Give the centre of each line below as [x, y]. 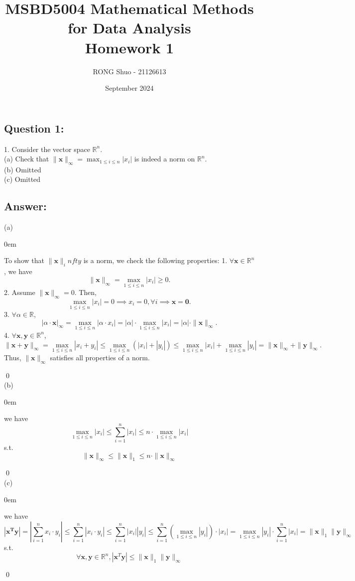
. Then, [85, 292]
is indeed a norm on [165, 159]
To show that [24, 260]
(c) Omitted [22, 179]
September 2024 [129, 88]
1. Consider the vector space [47, 149]
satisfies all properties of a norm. [100, 357]
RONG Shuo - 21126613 [129, 71]
